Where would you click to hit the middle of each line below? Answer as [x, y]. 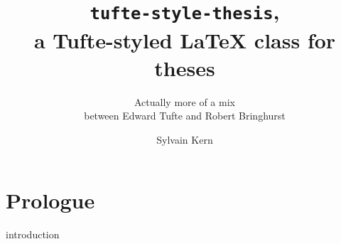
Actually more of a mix [185, 101]
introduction [33, 234]
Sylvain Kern [185, 139]
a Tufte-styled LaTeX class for [185, 39]
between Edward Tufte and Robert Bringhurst [185, 116]
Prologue [50, 200]
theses [185, 67]
